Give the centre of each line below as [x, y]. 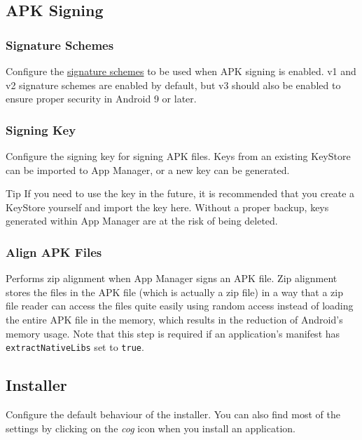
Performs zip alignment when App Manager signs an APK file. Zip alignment [172, 278]
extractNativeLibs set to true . [75, 347]
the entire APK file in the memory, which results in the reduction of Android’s [174, 319]
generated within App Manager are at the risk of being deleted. [142, 221]
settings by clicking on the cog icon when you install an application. [151, 428]
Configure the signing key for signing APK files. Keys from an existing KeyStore [178, 156]
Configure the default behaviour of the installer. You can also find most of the [173, 414]
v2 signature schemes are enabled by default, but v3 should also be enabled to [173, 85]
